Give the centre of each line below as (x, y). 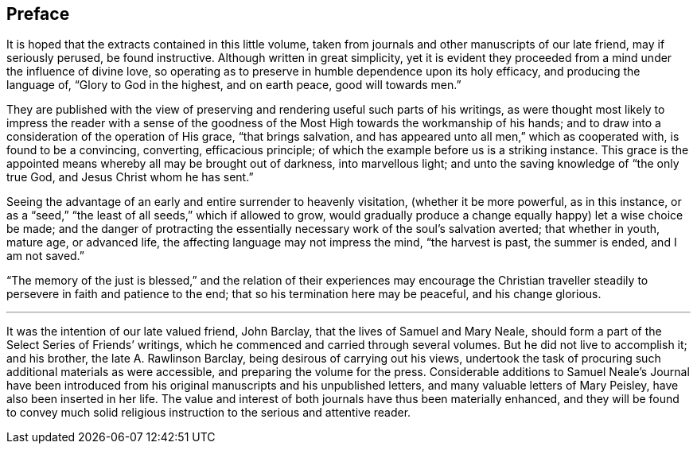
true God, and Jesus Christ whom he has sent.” (130, 177)
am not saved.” (46, 256)
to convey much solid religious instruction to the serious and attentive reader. (209, 413)
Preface (38, 14)
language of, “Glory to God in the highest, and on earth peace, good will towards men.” (234, 85)
